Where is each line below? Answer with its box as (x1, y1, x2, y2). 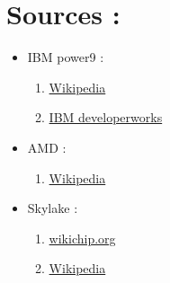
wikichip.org (49, 228, 116, 247)
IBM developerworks (49, 108, 163, 127)
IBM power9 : (27, 48, 104, 66)
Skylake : (27, 199, 78, 217)
